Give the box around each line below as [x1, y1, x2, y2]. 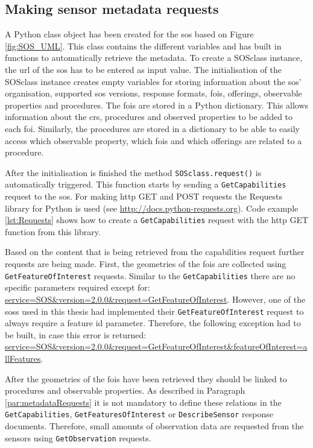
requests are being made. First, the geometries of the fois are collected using [5, 257, 286, 270]
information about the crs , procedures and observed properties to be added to [5, 110, 293, 123]
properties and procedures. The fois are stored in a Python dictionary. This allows [5, 98, 309, 111]
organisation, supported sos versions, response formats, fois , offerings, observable [5, 87, 302, 99]
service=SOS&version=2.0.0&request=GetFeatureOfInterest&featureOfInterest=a [5, 340, 308, 353]
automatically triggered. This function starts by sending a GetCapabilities [5, 178, 286, 191]
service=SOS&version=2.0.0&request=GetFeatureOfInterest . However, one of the [5, 292, 306, 305]
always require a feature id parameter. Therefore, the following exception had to [5, 317, 301, 329]
